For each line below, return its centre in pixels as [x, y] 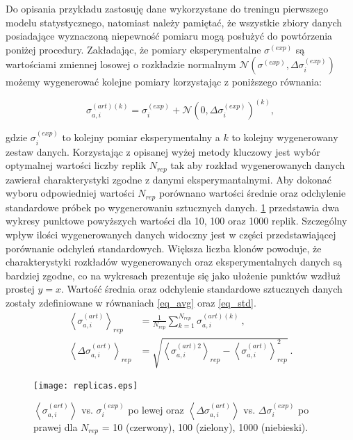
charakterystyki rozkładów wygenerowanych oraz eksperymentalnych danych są [174, 262]
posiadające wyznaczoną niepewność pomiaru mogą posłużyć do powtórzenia [169, 36]
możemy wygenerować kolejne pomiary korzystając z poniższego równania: [164, 82]
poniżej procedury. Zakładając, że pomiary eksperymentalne [133, 49]
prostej [20, 289]
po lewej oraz [156, 409]
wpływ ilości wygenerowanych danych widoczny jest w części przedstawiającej [171, 234]
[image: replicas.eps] [86, 385]
